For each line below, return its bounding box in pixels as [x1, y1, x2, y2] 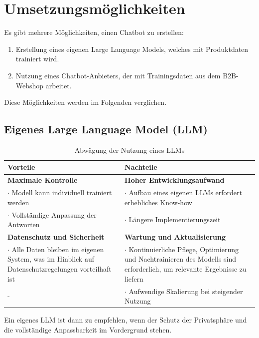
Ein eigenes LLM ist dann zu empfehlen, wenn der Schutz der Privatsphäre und [4, 315, 247, 325]
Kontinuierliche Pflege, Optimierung [129, 244, 239, 254]
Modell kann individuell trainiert [11, 187, 112, 198]
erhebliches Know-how [125, 197, 192, 207]
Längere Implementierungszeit [129, 214, 221, 225]
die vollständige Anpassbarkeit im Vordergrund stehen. [4, 324, 172, 335]
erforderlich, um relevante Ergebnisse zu [125, 264, 247, 274]
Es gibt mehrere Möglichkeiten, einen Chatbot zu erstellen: [4, 27, 184, 37]
